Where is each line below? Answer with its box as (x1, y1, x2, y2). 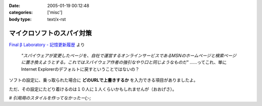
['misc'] (47, 10, 63, 15)
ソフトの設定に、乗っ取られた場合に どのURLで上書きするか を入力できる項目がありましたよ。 (9, 77, 198, 83)
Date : (9, 3, 20, 8)
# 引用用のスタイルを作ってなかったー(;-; (9, 95, 92, 101)
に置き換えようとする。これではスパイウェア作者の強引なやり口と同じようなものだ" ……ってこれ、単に (21, 60, 227, 65)
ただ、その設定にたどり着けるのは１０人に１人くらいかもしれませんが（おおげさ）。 (9, 86, 177, 92)
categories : (9, 10, 33, 15)
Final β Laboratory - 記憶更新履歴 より (9, 42, 85, 47)
